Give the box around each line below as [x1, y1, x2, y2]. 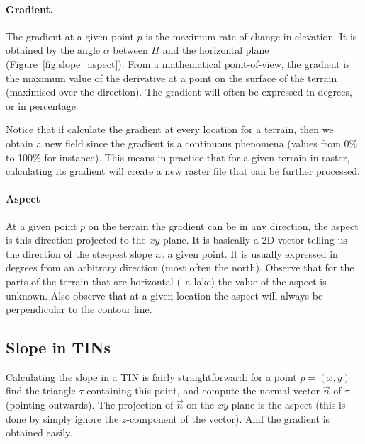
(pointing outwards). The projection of [6, 397, 174, 412]
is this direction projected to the [6, 232, 146, 247]
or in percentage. [6, 98, 79, 113]
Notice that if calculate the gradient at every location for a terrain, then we [6, 122, 334, 137]
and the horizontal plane [162, 42, 269, 57]
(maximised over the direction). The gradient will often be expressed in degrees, [6, 84, 352, 99]
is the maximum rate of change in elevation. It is [145, 28, 357, 43]
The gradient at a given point [6, 28, 134, 43]
